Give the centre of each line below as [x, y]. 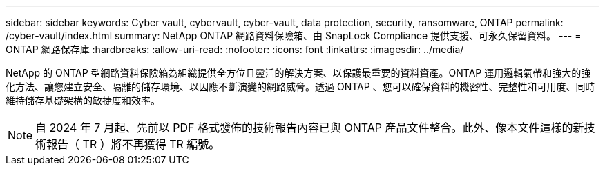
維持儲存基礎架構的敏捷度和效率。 [83, 100]
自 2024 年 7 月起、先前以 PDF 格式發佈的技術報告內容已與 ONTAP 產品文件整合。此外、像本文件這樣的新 [310, 128]
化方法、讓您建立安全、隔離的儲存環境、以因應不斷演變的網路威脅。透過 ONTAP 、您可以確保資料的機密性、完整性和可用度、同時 [300, 87]
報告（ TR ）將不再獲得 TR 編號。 [133, 144]
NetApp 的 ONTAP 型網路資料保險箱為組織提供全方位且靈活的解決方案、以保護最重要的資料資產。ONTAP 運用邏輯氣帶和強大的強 [298, 73]
